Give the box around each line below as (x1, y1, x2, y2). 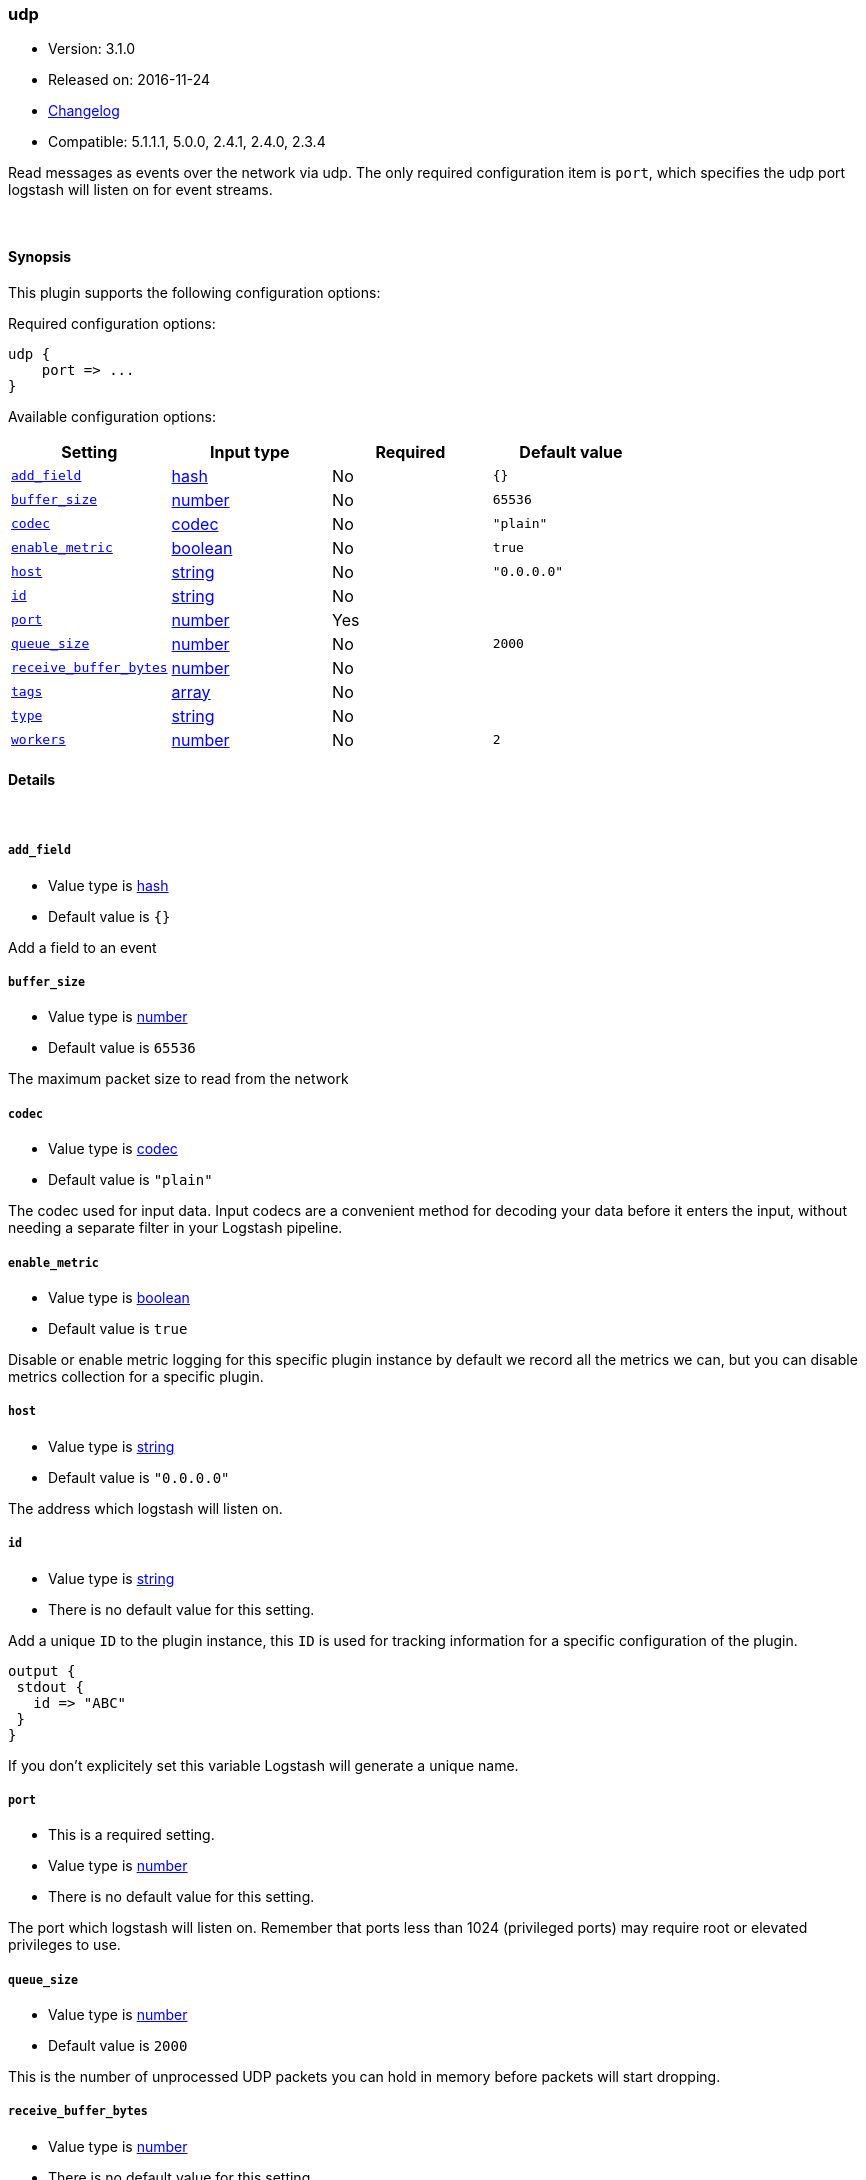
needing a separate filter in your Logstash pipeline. (8, 1219, 343, 1237)
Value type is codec (48, 1140, 178, 1158)
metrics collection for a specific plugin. (8, 1367, 264, 1385)
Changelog (48, 102, 120, 120)
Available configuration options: (8, 407, 216, 425)
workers (11, 732, 66, 748)
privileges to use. (8, 1936, 121, 1954)
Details (8, 771, 56, 789)
